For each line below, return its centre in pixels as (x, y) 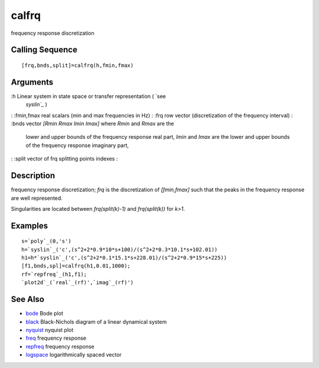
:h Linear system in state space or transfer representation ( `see (89, 96)
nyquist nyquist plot (50, 330)
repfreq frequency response (60, 346)
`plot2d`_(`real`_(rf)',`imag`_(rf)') (78, 283)
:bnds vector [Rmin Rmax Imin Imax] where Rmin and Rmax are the (92, 123)
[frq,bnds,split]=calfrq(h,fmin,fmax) (78, 65)
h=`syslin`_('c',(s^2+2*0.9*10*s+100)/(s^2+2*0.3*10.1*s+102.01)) (120, 249)
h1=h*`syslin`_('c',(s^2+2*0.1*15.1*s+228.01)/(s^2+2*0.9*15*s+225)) (124, 258)
